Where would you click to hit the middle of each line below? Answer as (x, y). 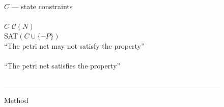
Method (16, 100)
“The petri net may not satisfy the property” (74, 45)
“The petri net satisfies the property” (62, 66)
